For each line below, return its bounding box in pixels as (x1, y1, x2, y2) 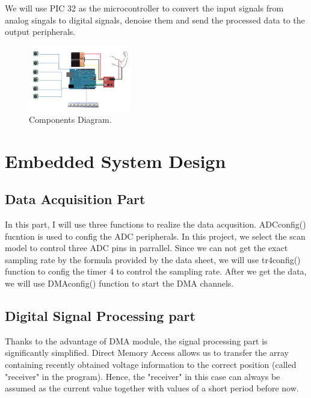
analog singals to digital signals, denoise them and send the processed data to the (5, 13, 305, 26)
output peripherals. (5, 25, 76, 38)
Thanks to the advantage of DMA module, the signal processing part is (5, 334, 268, 347)
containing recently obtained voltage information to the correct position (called (5, 358, 297, 370)
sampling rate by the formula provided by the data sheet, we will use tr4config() (5, 253, 301, 266)
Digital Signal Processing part (5, 306, 196, 325)
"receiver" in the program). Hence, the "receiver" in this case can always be (5, 370, 280, 382)
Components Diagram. (29, 113, 112, 125)
